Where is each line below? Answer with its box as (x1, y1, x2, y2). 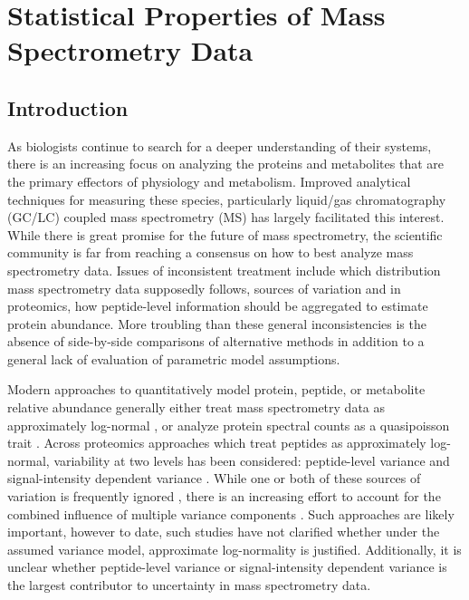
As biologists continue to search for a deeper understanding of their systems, (7, 136, 432, 155)
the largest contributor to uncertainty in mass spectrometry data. (7, 576, 371, 595)
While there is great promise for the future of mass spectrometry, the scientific (7, 225, 443, 244)
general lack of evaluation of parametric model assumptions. (7, 349, 340, 368)
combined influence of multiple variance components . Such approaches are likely (7, 504, 455, 523)
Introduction (7, 93, 129, 121)
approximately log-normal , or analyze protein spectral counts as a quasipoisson (7, 415, 450, 434)
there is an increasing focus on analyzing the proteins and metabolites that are (7, 154, 444, 173)
